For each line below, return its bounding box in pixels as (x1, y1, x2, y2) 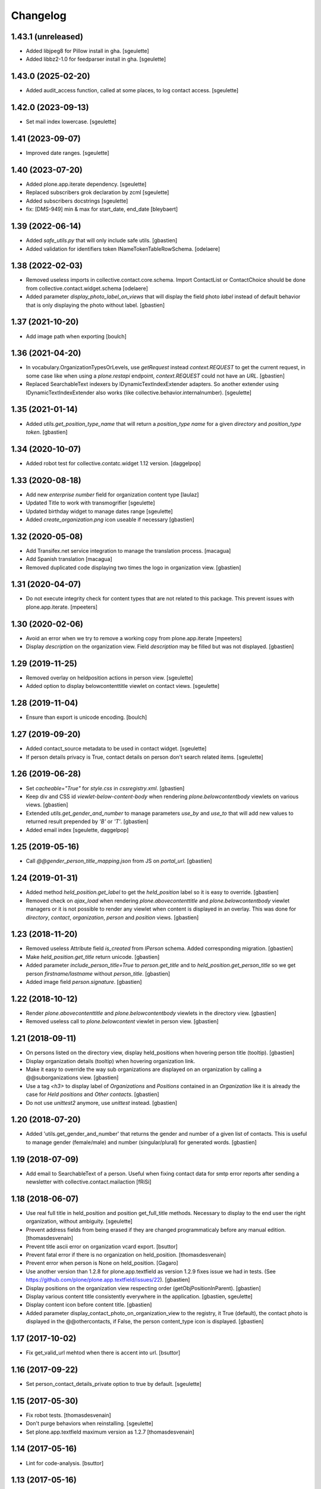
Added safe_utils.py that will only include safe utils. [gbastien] (26, 237, 178, 244)
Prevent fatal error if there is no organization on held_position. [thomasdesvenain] (26, 1251, 226, 1258)
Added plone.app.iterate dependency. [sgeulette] (26, 180, 147, 188)
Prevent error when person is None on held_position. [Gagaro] (26, 1260, 178, 1267)
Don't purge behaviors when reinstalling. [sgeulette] (26, 1420, 154, 1427)
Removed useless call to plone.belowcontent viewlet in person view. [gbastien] (26, 1018, 219, 1025)
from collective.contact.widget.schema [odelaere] (26, 285, 149, 292)
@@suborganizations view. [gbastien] (26, 1074, 119, 1081)
